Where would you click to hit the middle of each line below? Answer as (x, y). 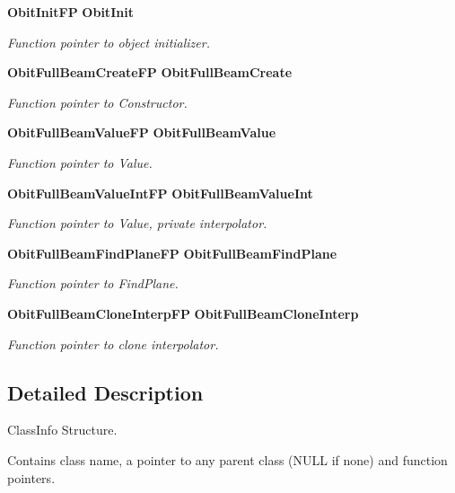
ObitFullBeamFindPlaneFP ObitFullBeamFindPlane (172, 253)
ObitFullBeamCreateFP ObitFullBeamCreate (150, 72)
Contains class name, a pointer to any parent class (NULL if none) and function (227, 459)
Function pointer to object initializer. (109, 42)
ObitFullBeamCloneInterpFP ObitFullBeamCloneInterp (183, 313)
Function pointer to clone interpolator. (113, 343)
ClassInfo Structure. (62, 430)
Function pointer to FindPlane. (93, 283)
